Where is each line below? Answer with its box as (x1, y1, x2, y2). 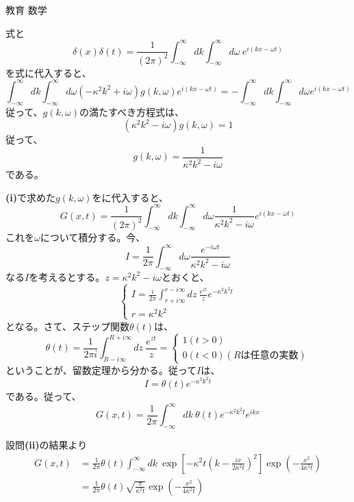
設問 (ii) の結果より (5, 437, 88, 451)
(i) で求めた (5, 190, 55, 204)
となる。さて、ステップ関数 (5, 318, 129, 333)
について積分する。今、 (40, 229, 146, 244)
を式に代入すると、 (5, 65, 92, 79)
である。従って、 (5, 389, 81, 403)
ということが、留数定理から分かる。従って (5, 362, 197, 377)
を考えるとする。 (29, 269, 105, 284)
